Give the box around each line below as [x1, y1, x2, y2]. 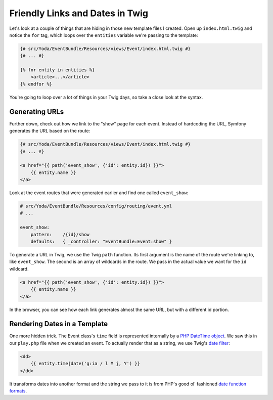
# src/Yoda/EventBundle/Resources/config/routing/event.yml [20, 203, 172, 209]
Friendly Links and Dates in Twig [9, 8, 149, 19]
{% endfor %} [20, 81, 53, 87]
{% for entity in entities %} [20, 67, 95, 73]
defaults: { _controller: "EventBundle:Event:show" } [30, 239, 172, 245]
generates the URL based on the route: [9, 128, 90, 134]
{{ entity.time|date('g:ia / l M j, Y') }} [30, 361, 140, 367]
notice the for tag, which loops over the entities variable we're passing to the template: [9, 32, 198, 38]
